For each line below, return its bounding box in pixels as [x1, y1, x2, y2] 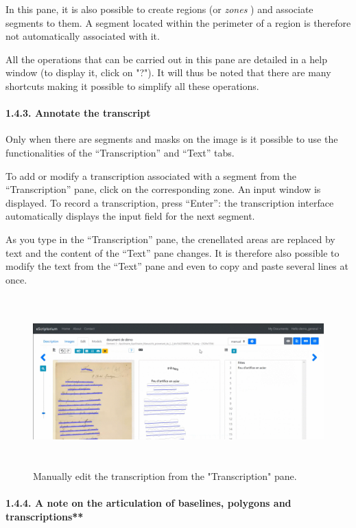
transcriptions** [5, 509, 84, 523]
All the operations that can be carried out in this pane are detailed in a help [5, 51, 327, 66]
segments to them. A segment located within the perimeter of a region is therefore [5, 15, 351, 30]
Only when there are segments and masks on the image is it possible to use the [5, 132, 338, 146]
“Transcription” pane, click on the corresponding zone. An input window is [5, 182, 321, 196]
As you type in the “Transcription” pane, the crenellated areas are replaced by [5, 231, 335, 246]
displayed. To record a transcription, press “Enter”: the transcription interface [5, 195, 334, 209]
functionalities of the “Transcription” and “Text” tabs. [5, 145, 235, 159]
